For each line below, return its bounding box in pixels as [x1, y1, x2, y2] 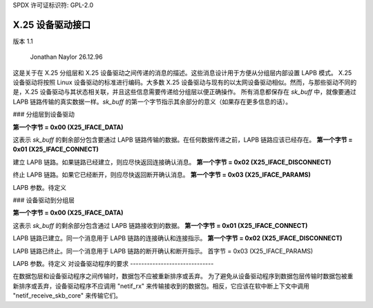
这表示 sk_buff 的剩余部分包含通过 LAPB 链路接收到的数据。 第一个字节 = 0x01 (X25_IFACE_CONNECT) [12, 221, 308, 229]
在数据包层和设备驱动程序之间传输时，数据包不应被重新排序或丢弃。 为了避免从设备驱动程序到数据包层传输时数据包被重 [12, 272, 354, 280]
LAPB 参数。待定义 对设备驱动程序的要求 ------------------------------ [12, 259, 214, 267]
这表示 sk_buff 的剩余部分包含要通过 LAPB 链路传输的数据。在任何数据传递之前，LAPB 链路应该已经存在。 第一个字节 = [12, 135, 353, 144]
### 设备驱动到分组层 [12, 195, 75, 204]
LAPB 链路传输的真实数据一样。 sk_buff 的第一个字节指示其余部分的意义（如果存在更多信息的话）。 [12, 97, 292, 106]
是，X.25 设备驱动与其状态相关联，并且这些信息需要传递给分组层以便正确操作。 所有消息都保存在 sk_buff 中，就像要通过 [12, 88, 356, 96]
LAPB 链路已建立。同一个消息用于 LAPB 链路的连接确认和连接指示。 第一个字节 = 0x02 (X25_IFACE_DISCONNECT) [12, 234, 343, 242]
